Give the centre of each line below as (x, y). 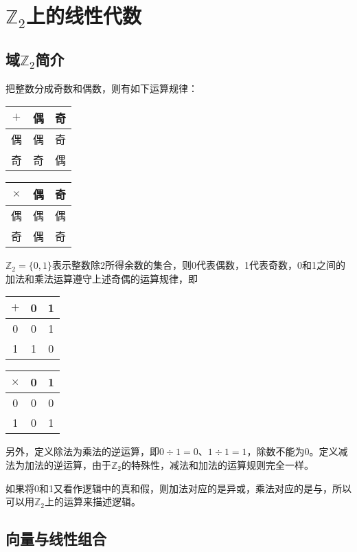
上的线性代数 (84, 15)
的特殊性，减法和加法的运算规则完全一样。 (218, 464)
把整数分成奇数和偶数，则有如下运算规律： (102, 88)
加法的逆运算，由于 (68, 464)
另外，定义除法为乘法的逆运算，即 (82, 451)
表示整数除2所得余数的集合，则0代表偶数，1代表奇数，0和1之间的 (198, 265)
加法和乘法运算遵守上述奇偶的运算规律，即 (102, 278)
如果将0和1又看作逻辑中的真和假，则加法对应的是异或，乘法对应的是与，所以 (178, 488)
